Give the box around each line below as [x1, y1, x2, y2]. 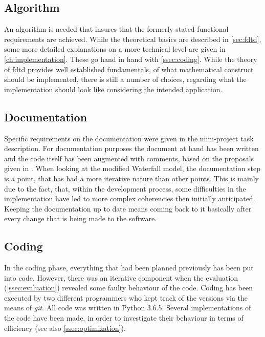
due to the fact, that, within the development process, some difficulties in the [4, 183, 246, 194]
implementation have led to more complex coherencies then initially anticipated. [4, 193, 255, 204]
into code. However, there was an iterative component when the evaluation [4, 272, 238, 283]
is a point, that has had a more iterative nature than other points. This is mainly [4, 173, 259, 183]
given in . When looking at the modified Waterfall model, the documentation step [4, 163, 261, 174]
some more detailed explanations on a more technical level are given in [4, 44, 226, 54]
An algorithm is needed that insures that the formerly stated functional [4, 24, 229, 34]
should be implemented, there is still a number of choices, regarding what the [4, 74, 247, 85]
